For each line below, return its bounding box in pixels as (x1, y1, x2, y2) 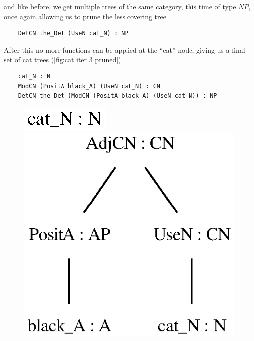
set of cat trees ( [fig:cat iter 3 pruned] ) (4, 54, 121, 65)
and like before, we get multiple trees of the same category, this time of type (4, 1, 236, 11)
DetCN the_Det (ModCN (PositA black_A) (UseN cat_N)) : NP (18, 92, 217, 100)
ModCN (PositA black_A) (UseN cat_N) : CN (18, 82, 160, 90)
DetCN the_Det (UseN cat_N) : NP (18, 30, 128, 37)
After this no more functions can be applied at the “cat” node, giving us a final (4, 44, 245, 55)
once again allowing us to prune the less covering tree (4, 11, 166, 21)
